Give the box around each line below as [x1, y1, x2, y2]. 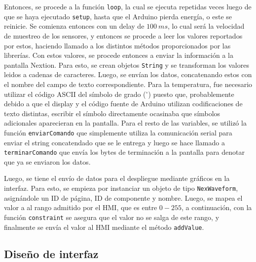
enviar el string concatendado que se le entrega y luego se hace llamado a [4, 137, 225, 147]
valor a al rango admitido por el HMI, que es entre [4, 202, 157, 213]
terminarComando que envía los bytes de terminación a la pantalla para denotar [4, 147, 245, 157]
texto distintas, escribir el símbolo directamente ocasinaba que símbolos [4, 108, 220, 118]
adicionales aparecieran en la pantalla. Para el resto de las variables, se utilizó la [4, 118, 247, 128]
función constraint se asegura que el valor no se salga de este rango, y [4, 212, 219, 222]
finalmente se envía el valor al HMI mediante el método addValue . [4, 221, 204, 232]
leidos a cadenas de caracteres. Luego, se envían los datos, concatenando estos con [4, 69, 252, 80]
